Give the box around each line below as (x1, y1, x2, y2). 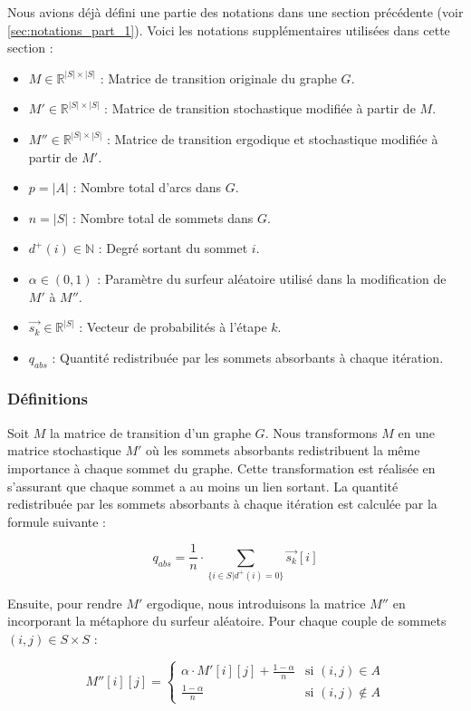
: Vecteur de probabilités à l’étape (79, 317, 267, 336)
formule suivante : (7, 511, 107, 531)
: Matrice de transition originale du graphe (100, 68, 337, 87)
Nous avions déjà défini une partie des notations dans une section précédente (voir (7, 3, 464, 21)
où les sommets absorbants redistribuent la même (146, 441, 420, 460)
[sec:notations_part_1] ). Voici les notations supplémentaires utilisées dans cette (7, 20, 450, 39)
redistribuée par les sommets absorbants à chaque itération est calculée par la (7, 494, 437, 513)
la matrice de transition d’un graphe (50, 423, 251, 442)
